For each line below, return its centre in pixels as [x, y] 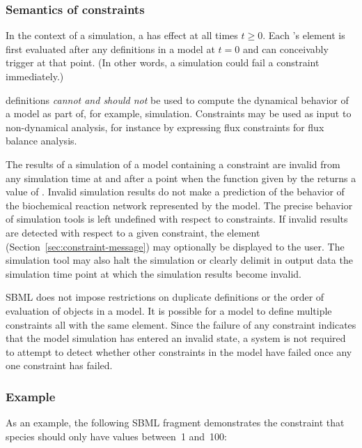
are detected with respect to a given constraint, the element [133, 232]
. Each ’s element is [304, 35]
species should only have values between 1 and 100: [117, 436]
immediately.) [35, 76]
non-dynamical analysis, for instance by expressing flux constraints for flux [165, 127]
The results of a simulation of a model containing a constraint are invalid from [173, 164]
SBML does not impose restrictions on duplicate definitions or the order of [165, 297]
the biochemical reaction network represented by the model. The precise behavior [179, 205]
